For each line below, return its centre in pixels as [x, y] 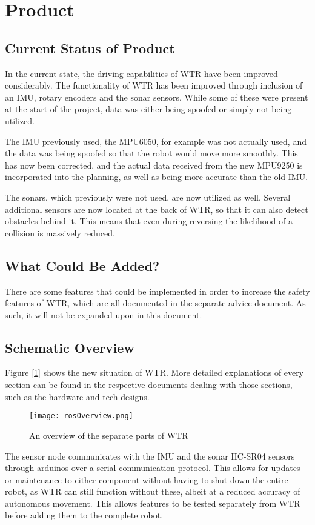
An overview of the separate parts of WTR [109, 435]
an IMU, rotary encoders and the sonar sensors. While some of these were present [157, 97]
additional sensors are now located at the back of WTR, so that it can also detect [157, 209]
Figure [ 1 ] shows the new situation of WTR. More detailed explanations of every [154, 373]
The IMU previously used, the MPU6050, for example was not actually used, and [156, 141]
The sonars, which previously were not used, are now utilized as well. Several [148, 197]
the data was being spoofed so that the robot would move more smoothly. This [151, 153]
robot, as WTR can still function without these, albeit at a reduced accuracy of [153, 491]
